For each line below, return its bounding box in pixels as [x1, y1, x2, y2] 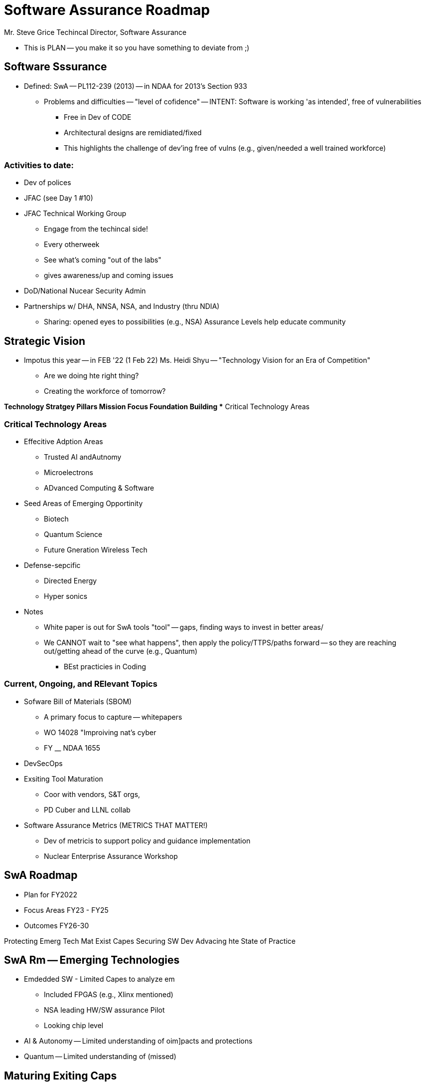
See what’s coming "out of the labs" [44, 256, 161, 265]
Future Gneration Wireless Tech [44, 545, 147, 554]
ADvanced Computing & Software [44, 483, 154, 492]
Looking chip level [44, 1021, 104, 1030]
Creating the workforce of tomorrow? [44, 387, 166, 396]
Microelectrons [44, 468, 93, 477]
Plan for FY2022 [24, 890, 77, 899]
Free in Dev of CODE [64, 112, 132, 121]
